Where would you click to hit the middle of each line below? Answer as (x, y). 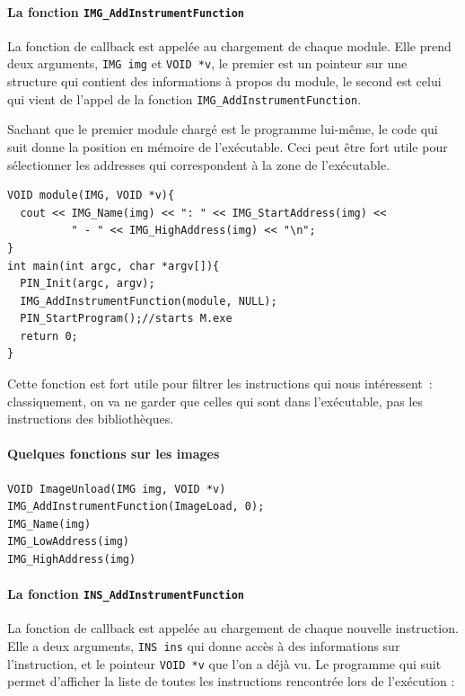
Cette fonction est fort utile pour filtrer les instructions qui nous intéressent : (220, 384)
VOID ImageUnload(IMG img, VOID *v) (117, 489)
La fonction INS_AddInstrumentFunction (126, 594)
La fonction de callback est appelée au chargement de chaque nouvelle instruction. (233, 628)
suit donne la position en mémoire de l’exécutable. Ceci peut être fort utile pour (228, 146)
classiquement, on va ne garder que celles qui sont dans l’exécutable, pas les (215, 401)
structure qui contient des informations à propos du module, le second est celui (224, 81)
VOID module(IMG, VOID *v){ (91, 196)
